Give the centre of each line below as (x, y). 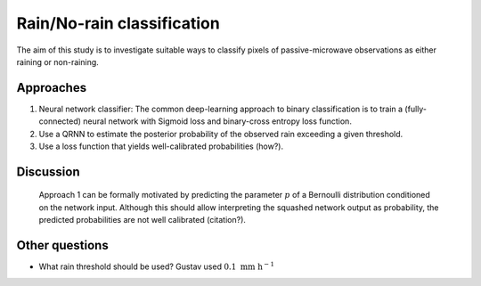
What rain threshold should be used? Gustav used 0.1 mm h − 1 (157, 266)
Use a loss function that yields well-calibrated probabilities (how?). (161, 146)
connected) (60, 121)
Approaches (52, 88)
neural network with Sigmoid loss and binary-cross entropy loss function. (217, 121)
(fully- (416, 109)
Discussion (48, 172)
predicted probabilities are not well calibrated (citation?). (143, 220)
